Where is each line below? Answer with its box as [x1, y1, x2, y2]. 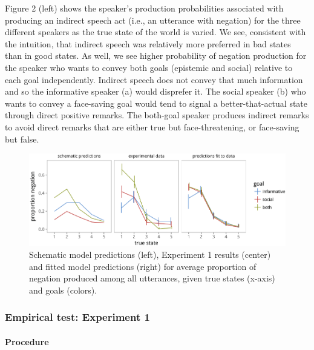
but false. [5, 132, 39, 145]
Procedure [5, 335, 49, 348]
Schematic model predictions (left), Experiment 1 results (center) [29, 247, 271, 260]
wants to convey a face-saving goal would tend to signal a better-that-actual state [5, 96, 308, 109]
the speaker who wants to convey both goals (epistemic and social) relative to [5, 61, 293, 73]
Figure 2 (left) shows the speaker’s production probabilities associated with [5, 2, 284, 14]
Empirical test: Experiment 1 [5, 309, 150, 325]
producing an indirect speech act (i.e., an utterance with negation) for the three [5, 13, 301, 26]
